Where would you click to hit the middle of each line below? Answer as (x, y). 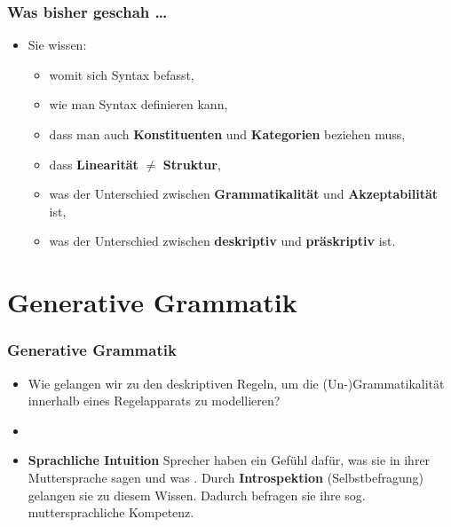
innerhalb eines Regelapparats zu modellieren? (154, 401)
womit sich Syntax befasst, (122, 74)
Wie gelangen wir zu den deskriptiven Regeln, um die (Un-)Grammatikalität (236, 383)
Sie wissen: (57, 45)
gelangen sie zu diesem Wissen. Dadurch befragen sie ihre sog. (197, 495)
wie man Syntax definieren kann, (138, 104)
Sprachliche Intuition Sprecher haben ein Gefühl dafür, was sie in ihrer (229, 460)
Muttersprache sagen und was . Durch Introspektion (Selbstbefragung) (226, 477)
